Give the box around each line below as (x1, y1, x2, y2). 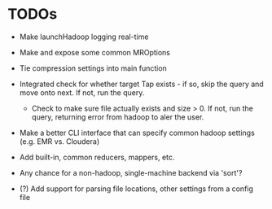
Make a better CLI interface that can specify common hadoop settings (19, 128, 256, 137)
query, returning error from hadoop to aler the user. (31, 111, 204, 122)
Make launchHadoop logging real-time (19, 32, 149, 41)
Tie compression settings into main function (19, 63, 168, 73)
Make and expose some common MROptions (19, 47, 170, 57)
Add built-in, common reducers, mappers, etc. (19, 152, 175, 162)
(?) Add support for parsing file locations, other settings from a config (19, 184, 254, 194)
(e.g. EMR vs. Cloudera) (19, 136, 99, 146)
